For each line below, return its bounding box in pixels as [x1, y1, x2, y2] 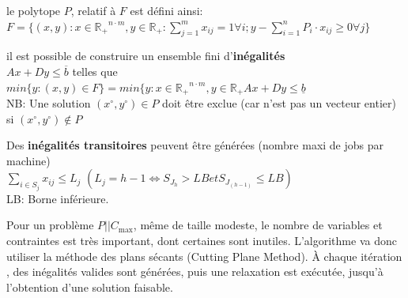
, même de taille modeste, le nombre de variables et [133, 217, 383, 233]
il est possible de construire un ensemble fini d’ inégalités [6, 47, 285, 64]
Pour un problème [6, 217, 94, 233]
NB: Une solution [6, 95, 91, 111]
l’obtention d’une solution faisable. [6, 278, 173, 295]
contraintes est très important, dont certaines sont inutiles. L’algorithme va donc [6, 232, 397, 249]
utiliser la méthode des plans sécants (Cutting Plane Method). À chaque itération [6, 247, 402, 264]
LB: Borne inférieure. [6, 190, 109, 206]
